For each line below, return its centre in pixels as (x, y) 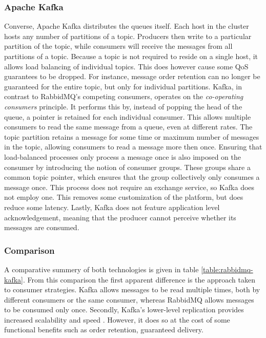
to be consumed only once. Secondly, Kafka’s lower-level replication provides (124, 309)
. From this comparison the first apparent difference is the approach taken (139, 279)
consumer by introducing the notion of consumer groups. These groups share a (127, 167)
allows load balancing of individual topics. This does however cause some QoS (126, 66)
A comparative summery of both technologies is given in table (101, 269)
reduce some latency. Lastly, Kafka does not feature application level (112, 207)
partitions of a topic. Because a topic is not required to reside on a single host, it (131, 56)
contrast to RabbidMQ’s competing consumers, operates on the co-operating (124, 96)
